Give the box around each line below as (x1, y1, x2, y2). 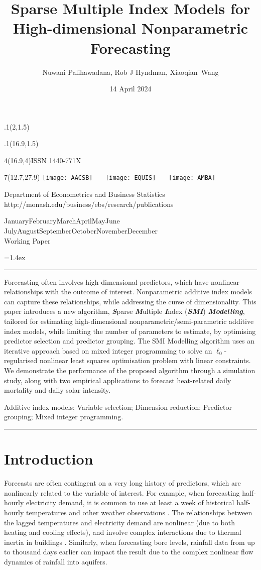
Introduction (4, 448, 93, 469)
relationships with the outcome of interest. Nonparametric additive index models (4, 286, 252, 297)
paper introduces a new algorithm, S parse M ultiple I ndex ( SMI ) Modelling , (4, 306, 245, 316)
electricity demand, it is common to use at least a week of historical (26, 497, 234, 508)
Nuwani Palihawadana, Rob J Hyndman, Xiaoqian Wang (42, 66, 219, 77)
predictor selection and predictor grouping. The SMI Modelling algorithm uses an (4, 335, 255, 346)
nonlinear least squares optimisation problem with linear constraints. (39, 355, 251, 366)
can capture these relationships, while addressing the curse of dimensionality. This (4, 296, 256, 306)
